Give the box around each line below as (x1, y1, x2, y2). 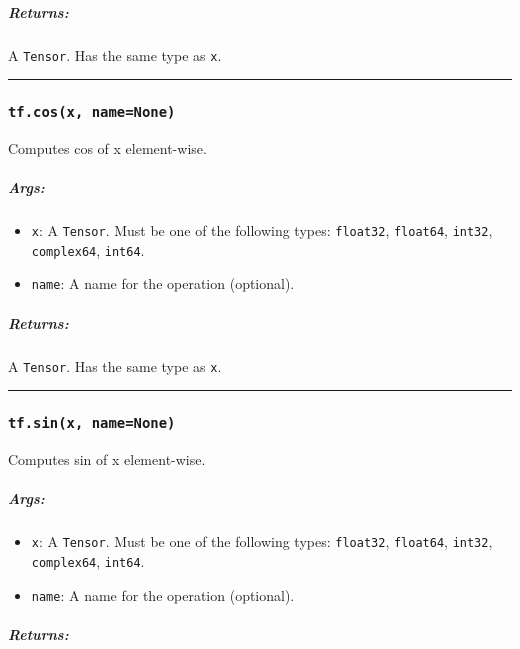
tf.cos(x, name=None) (8, 104, 176, 121)
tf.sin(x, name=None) (8, 415, 176, 432)
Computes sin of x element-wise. (8, 449, 206, 470)
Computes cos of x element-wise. (8, 138, 207, 158)
